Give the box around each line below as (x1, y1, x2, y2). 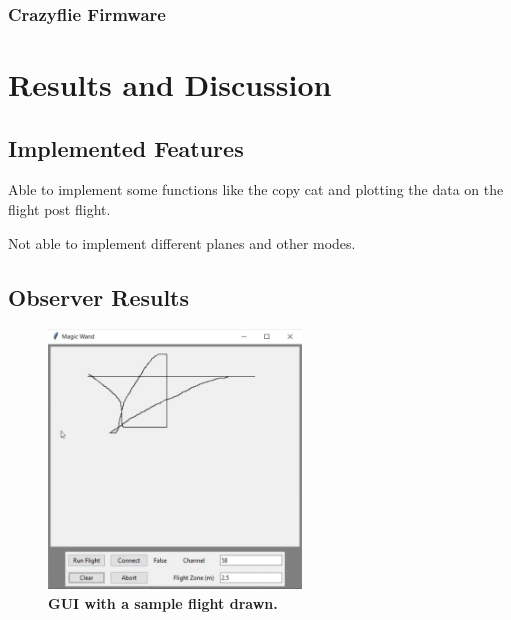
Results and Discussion (8, 64, 332, 105)
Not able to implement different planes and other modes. (8, 232, 356, 253)
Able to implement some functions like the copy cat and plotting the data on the (8, 179, 504, 200)
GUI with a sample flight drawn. (48, 592, 278, 613)
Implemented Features (8, 132, 244, 163)
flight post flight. (8, 199, 111, 220)
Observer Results (8, 281, 190, 312)
